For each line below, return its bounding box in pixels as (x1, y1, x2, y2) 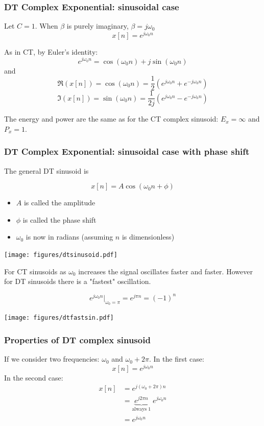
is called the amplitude (23, 197, 95, 208)
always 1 (132, 407, 151, 412)
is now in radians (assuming (26, 231, 113, 242)
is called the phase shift (22, 214, 97, 225)
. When (35, 20, 58, 31)
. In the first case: (149, 353, 204, 364)
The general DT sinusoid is (4, 165, 89, 176)
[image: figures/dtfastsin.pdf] (4, 314, 114, 322)
